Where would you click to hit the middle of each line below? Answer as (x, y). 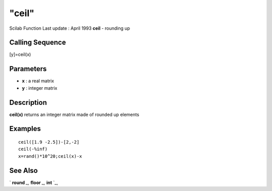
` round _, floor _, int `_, (34, 182)
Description (28, 103)
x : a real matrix (38, 81)
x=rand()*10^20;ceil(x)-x (50, 156)
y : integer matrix (40, 88)
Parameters (28, 69)
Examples (25, 129)
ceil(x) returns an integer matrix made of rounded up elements (74, 114)
